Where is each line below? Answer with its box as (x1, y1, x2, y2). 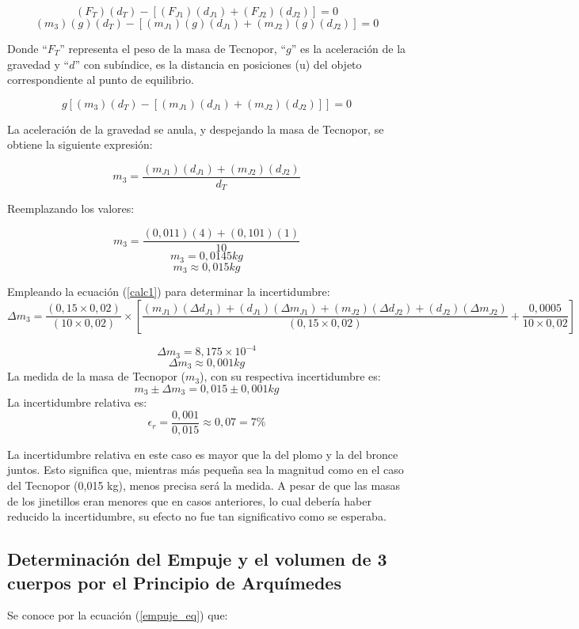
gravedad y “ (7, 55, 70, 72)
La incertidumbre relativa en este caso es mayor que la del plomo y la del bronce (7, 445, 398, 462)
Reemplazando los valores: (7, 200, 135, 217)
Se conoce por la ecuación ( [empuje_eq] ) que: (7, 607, 228, 623)
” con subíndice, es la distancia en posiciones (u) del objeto (74, 55, 362, 72)
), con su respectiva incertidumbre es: (200, 368, 381, 385)
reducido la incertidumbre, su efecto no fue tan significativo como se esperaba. (7, 508, 387, 525)
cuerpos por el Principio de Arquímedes (7, 570, 341, 594)
